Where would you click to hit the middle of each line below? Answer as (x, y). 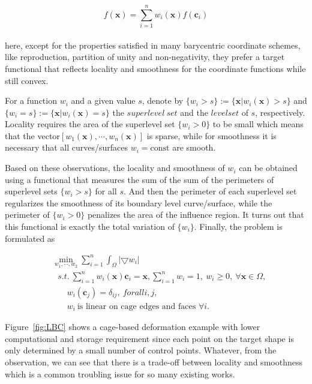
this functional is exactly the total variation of (90, 226)
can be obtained (268, 168)
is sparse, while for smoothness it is (211, 135)
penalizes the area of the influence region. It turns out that (196, 214)
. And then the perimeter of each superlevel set (210, 191)
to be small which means (258, 124)
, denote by (163, 100)
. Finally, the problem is (238, 226)
